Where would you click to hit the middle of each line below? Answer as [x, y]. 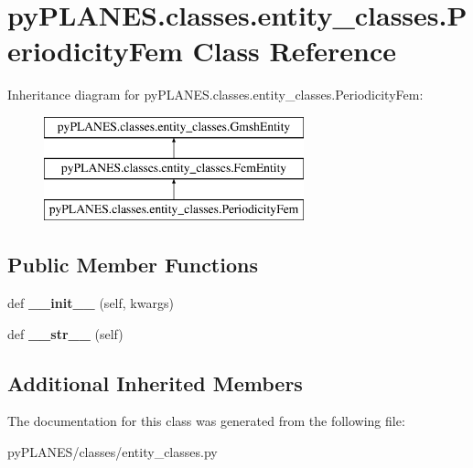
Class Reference [295, 51]
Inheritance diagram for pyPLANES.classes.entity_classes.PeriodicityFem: [215, 95]
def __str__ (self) [65, 333]
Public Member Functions [133, 265]
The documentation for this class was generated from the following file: [206, 421]
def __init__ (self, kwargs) [91, 303]
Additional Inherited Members [155, 383]
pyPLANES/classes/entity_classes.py [113, 452]
